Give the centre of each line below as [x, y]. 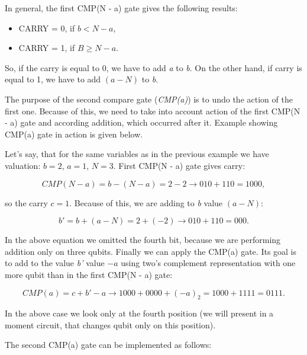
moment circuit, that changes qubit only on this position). [110, 324]
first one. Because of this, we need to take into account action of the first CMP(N [153, 111]
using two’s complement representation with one [208, 263]
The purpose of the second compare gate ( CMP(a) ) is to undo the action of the [149, 99]
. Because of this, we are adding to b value [146, 202]
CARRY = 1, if [47, 48]
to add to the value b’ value [55, 263]
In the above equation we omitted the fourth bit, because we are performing [143, 240]
